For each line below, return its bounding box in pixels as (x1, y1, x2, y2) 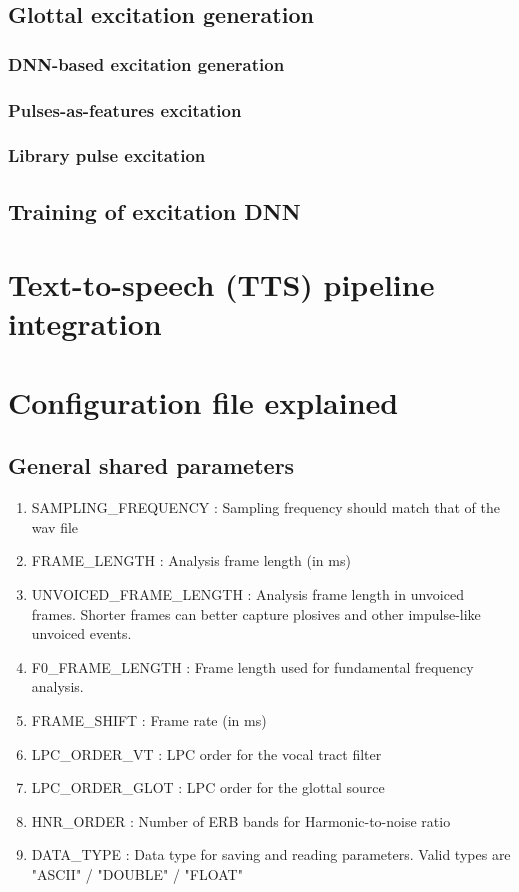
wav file (31, 516, 79, 537)
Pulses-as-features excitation (8, 97, 242, 122)
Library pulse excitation (8, 143, 206, 168)
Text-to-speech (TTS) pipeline (8, 264, 435, 305)
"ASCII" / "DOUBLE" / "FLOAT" (31, 863, 243, 884)
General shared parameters (8, 450, 295, 481)
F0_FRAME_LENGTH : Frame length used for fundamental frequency (31, 656, 474, 677)
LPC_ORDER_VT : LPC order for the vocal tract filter (31, 743, 382, 764)
